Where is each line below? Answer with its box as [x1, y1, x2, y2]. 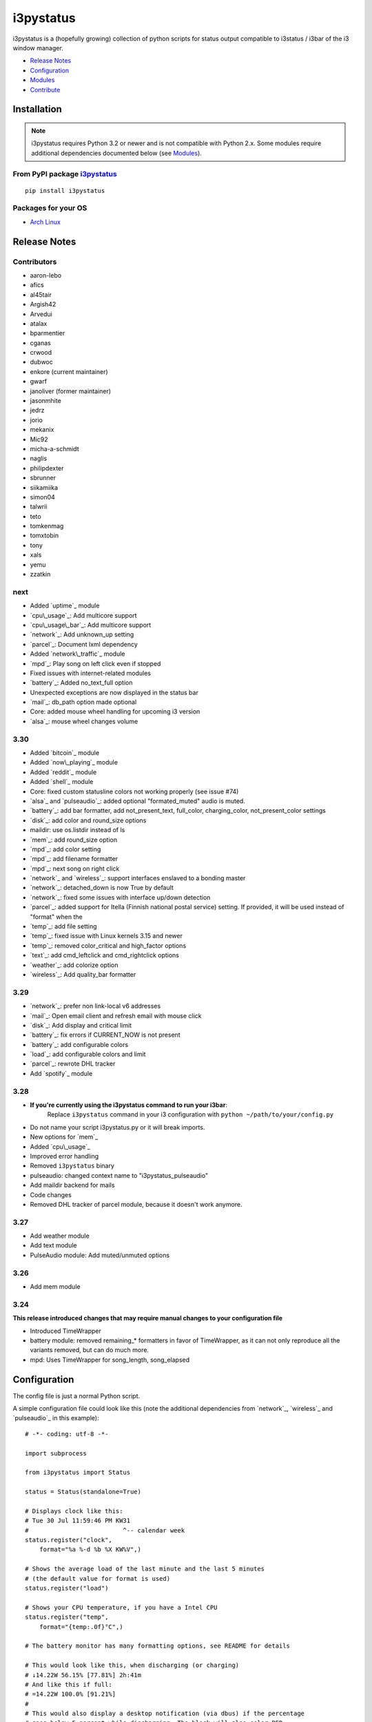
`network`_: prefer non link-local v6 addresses [30, 1002, 161, 1010]
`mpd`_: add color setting [30, 844, 101, 853]
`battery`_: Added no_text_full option [30, 678, 133, 687]
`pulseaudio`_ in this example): [12, 1414, 99, 1422]
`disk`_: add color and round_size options [30, 816, 147, 824]
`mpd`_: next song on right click [30, 864, 120, 873]
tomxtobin [30, 531, 59, 540]
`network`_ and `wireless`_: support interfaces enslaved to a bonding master [30, 874, 246, 882]
